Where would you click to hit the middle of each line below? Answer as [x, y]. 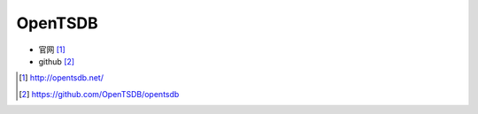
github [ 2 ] [57, 61]
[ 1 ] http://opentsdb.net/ [61, 78]
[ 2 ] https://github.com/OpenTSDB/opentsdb [99, 94]
